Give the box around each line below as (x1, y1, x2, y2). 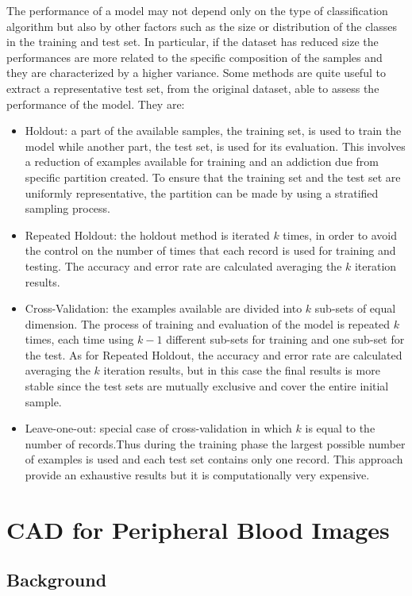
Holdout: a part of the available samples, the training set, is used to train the (25, 122, 402, 139)
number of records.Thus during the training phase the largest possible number (25, 435, 406, 452)
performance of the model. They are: (6, 95, 185, 112)
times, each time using (25, 331, 134, 348)
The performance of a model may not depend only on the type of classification (6, 2, 388, 18)
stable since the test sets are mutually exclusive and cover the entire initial (25, 378, 389, 394)
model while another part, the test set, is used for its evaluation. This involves (25, 137, 406, 154)
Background (6, 567, 107, 592)
